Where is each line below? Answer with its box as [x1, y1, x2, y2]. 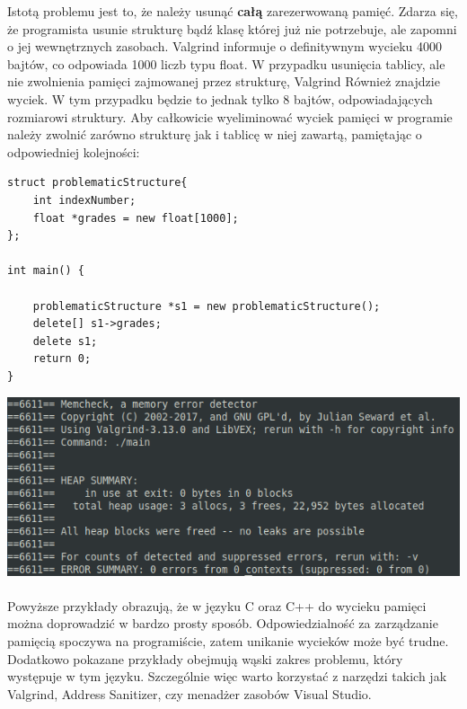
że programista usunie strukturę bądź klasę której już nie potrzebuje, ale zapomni [7, 19, 457, 38]
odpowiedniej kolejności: [7, 142, 140, 161]
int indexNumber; [32, 193, 137, 207]
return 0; [32, 352, 92, 366]
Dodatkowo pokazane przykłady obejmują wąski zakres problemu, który [7, 649, 403, 668]
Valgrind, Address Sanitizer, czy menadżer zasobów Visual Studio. [7, 684, 372, 703]
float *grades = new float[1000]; [32, 211, 239, 225]
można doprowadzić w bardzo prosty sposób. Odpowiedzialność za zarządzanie [7, 614, 438, 633]
